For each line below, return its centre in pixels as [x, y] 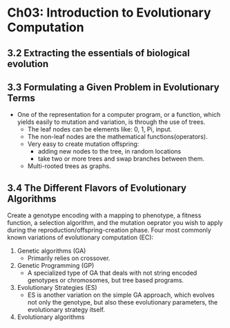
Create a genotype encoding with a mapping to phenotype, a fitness [104, 215]
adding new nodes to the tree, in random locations [109, 152]
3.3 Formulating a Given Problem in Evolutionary [113, 87]
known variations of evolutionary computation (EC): [80, 237]
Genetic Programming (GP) [56, 266]
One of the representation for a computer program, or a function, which [119, 115]
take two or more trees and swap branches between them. [121, 159]
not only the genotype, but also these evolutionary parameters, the [123, 302]
